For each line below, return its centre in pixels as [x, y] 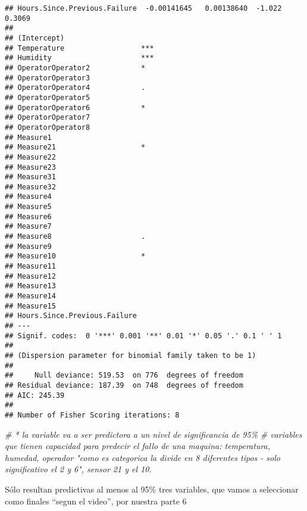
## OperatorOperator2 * [75, 68]
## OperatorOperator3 [48, 78]
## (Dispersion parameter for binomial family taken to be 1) [131, 355]
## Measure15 [30, 306]
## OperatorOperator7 [48, 118]
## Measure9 [28, 246]
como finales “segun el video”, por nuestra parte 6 [96, 501]
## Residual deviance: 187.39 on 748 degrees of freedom [124, 385]
